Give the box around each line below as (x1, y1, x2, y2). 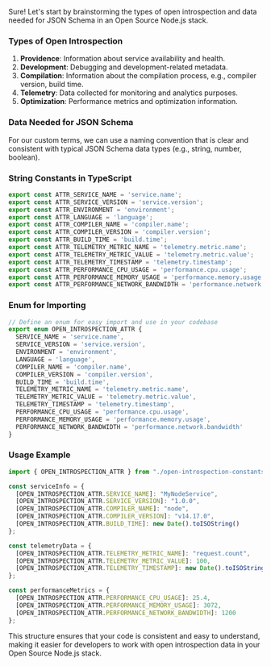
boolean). (8, 152, 40, 162)
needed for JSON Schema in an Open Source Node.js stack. (8, 15, 209, 25)
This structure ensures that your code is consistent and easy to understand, (8, 631, 261, 640)
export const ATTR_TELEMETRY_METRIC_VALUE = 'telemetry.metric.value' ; (8, 250, 254, 259)
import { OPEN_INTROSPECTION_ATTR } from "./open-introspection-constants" (8, 468, 269, 476)
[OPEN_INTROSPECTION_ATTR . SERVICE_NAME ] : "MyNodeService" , (15, 489, 219, 498)
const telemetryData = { (8, 542, 92, 550)
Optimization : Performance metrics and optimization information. (19, 97, 238, 106)
